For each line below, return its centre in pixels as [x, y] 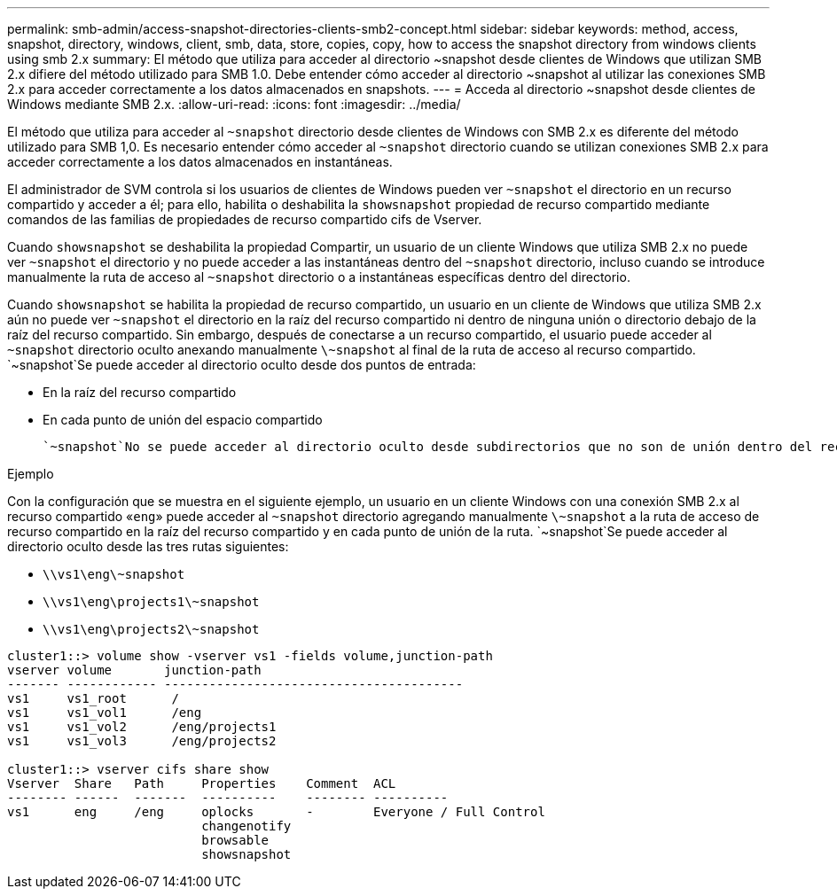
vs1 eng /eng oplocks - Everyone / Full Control [276, 812]
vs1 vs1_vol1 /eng [105, 713]
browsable [235, 840]
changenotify [246, 826]
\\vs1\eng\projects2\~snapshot [151, 629]
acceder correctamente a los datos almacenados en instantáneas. [200, 162]
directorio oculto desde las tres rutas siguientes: [148, 546]
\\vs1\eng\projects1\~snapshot [151, 602]
